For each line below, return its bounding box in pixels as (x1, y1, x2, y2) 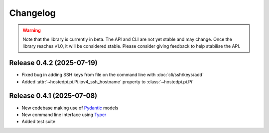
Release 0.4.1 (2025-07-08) (9, 92, 98, 100)
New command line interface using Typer (21, 112, 107, 118)
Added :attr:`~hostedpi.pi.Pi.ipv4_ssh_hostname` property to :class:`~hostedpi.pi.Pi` (21, 78, 194, 84)
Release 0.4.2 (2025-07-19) (9, 59, 98, 67)
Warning (22, 27, 41, 33)
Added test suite (21, 119, 56, 125)
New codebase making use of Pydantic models (21, 105, 119, 111)
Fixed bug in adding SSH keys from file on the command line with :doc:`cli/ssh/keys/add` (21, 72, 204, 78)
